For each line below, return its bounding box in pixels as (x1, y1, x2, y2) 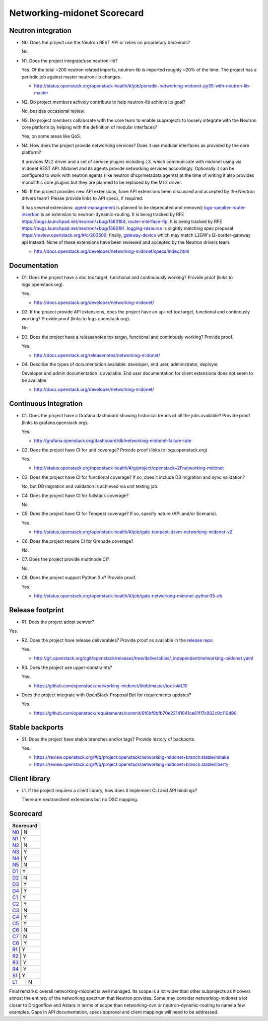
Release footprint (9, 606, 64, 614)
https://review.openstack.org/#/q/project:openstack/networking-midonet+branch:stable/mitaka (34, 754, 229, 760)
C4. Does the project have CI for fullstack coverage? (21, 492, 129, 499)
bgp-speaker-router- (204, 204, 247, 211)
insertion (21, 212, 40, 218)
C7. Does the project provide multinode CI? (21, 556, 109, 562)
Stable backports (9, 723, 64, 731)
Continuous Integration (9, 400, 83, 408)
